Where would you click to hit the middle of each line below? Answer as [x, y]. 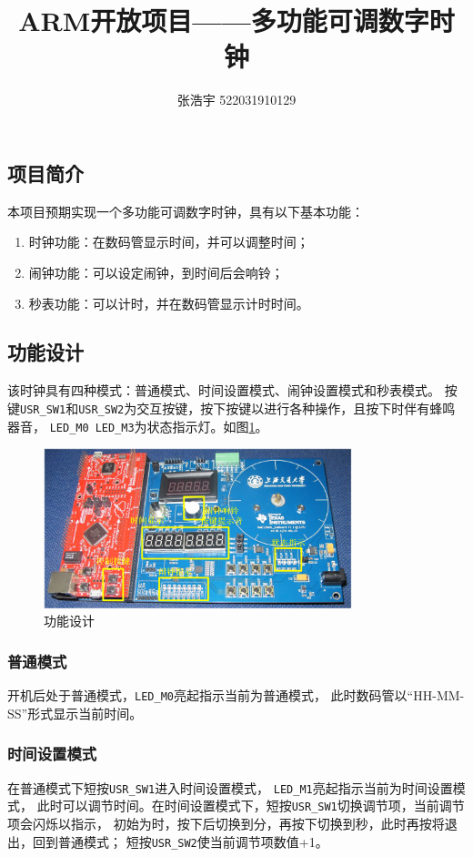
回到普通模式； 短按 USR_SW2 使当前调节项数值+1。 [180, 841]
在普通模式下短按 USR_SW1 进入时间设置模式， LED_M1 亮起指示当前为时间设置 [230, 787]
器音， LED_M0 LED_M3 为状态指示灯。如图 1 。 [138, 426]
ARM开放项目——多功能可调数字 [224, 20]
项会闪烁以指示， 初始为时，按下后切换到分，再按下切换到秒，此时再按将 [226, 823]
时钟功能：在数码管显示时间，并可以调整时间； [169, 242]
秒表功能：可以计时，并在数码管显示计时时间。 [169, 303]
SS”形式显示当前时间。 [75, 713]
